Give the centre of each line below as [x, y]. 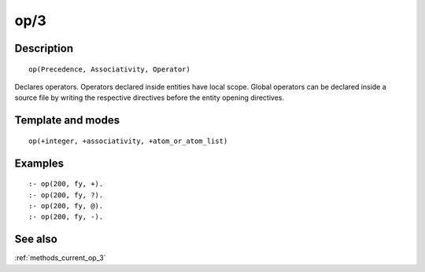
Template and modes [67, 121]
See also [36, 239]
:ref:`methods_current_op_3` [60, 258]
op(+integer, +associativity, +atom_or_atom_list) [128, 141]
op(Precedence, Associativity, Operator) [109, 69]
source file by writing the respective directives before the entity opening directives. [150, 97]
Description [44, 48]
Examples [39, 163]
